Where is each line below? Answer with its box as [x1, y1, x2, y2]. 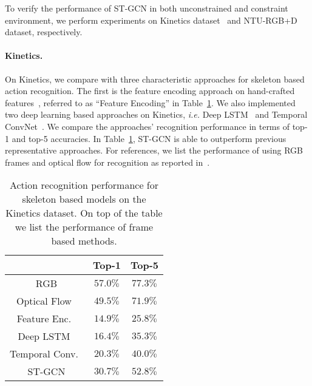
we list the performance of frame [15, 220, 154, 234]
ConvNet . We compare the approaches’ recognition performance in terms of [5, 120, 290, 132]
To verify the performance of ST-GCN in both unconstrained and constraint [5, 2, 288, 14]
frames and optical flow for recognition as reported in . [5, 155, 210, 168]
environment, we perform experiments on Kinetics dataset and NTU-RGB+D [5, 13, 297, 26]
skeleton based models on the [22, 192, 146, 206]
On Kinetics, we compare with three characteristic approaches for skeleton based [5, 72, 305, 85]
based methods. [51, 234, 117, 248]
